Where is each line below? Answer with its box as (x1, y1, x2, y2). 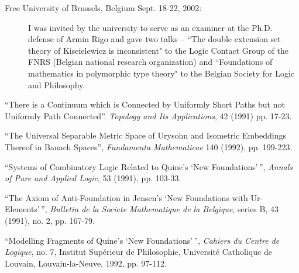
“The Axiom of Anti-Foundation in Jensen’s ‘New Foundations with (5, 191, 248, 203)
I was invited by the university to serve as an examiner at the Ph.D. (28, 21, 273, 33)
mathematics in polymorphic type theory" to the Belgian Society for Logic (28, 67, 294, 79)
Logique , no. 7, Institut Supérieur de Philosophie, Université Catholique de (5, 246, 272, 258)
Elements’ (5, 203, 40, 215)
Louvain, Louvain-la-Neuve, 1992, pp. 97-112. (5, 257, 167, 269)
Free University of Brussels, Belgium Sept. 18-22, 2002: (5, 2, 202, 13)
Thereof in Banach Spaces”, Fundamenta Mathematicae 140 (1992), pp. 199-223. (5, 140, 293, 153)
